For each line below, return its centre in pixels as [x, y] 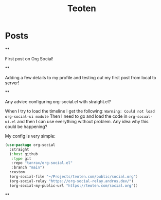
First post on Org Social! [29, 58]
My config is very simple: [30, 136]
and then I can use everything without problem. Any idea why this [83, 121]
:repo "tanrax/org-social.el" [42, 163]
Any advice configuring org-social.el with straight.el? [58, 101]
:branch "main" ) [28, 168]
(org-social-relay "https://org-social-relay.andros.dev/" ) [72, 181]
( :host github [24, 154]
